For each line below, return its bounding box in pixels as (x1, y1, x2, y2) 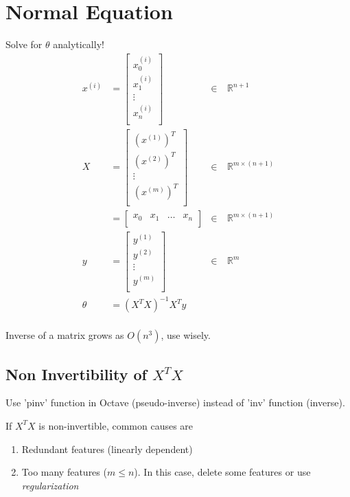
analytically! (53, 37, 104, 52)
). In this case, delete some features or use (134, 465, 311, 479)
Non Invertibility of (5, 363, 147, 384)
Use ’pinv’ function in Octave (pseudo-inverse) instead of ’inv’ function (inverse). (5, 395, 345, 410)
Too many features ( (21, 465, 107, 479)
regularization (21, 478, 79, 492)
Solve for (5, 37, 43, 52)
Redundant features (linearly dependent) (21, 441, 193, 456)
